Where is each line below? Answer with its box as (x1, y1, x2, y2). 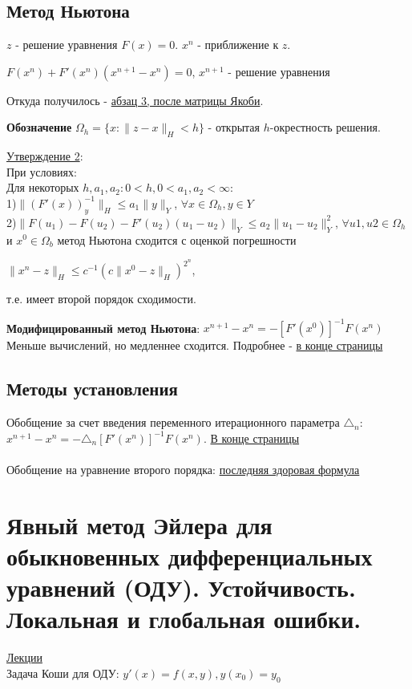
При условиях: (6, 163, 77, 180)
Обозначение (6, 119, 72, 136)
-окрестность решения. (269, 119, 381, 136)
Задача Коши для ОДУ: (6, 664, 119, 681)
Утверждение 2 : (6, 148, 83, 164)
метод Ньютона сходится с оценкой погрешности (57, 231, 297, 248)
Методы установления (6, 376, 178, 401)
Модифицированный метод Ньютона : (6, 319, 200, 336)
